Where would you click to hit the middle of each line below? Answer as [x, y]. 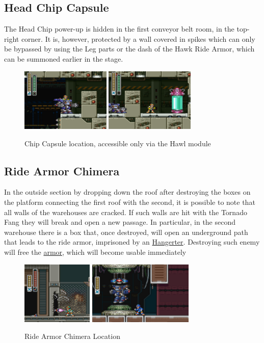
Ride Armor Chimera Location [72, 336]
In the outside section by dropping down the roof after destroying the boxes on [127, 192]
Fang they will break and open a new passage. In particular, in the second [120, 222]
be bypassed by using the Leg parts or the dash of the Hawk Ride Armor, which [129, 49]
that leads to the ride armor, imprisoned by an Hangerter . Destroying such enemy [132, 242]
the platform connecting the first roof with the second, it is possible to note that [130, 202]
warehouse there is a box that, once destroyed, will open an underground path [126, 232]
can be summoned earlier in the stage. [64, 58]
